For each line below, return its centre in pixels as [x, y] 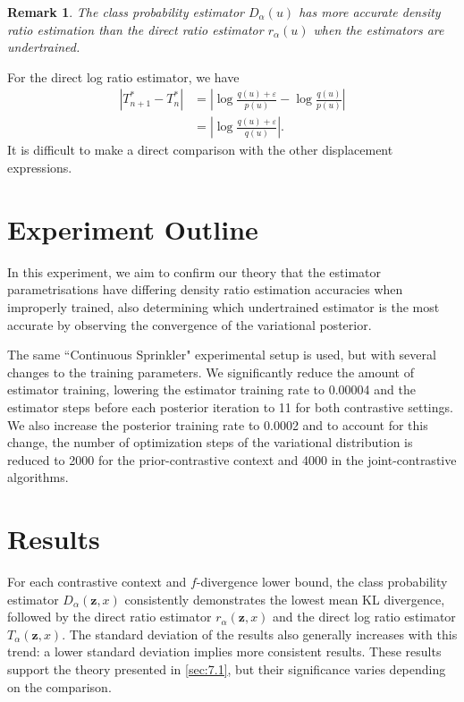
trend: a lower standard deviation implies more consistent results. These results [224, 651]
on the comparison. [59, 686]
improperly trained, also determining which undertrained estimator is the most [224, 306]
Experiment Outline [133, 228]
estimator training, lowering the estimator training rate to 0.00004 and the [211, 389]
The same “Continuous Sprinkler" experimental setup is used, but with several [222, 355]
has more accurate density [370, 12]
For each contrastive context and [97, 581]
